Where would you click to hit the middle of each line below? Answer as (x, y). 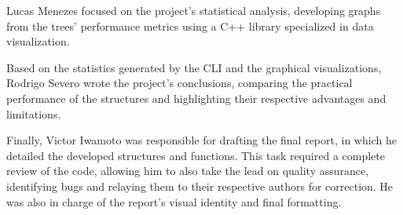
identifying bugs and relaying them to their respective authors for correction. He (200, 186)
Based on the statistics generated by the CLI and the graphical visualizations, (194, 67)
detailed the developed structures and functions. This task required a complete (196, 155)
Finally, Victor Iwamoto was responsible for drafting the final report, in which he (201, 140)
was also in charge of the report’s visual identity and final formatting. (174, 201)
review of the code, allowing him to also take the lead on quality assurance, (188, 171)
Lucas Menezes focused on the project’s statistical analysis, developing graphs (194, 10)
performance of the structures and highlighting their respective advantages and (196, 98)
